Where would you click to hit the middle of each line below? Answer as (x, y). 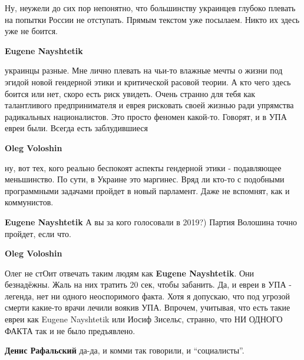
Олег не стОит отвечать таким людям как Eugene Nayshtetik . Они (130, 273)
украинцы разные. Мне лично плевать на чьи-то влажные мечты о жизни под (144, 70)
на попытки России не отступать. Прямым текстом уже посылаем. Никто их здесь (152, 19)
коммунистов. (29, 202)
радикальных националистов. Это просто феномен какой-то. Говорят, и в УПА (146, 116)
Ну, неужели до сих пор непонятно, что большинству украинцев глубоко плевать (150, 8)
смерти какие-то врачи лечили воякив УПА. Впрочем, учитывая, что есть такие (148, 307)
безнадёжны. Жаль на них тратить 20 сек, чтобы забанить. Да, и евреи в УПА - (148, 284)
